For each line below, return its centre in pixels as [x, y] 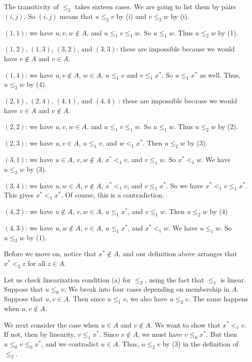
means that [76, 16]
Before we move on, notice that [50, 254]
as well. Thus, [220, 74]
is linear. [233, 279]
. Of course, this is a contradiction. [113, 195]
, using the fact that [174, 279]
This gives [19, 195]
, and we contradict [70, 343]
